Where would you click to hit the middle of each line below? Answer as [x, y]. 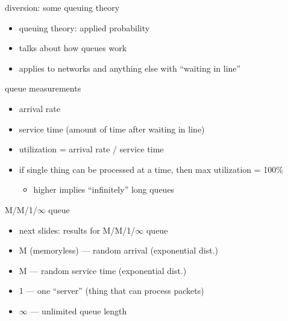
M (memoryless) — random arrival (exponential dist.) [118, 250]
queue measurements [43, 88]
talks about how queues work [73, 48]
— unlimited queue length [79, 310]
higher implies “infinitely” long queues [104, 189]
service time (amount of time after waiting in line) [112, 129]
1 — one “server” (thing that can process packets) [111, 291]
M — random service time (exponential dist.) [103, 270]
